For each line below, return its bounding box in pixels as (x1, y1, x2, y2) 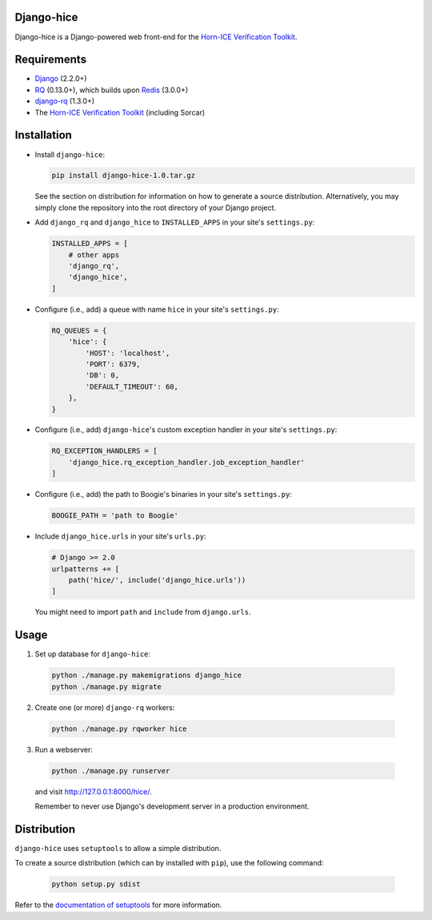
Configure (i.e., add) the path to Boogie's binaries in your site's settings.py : (34, 490, 292, 499)
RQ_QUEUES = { (51, 325, 107, 335)
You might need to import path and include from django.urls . (34, 607, 251, 617)
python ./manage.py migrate (51, 682, 162, 691)
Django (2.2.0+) (34, 74, 87, 83)
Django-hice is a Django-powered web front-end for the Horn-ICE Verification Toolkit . (14, 32, 298, 42)
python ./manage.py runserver (51, 766, 170, 775)
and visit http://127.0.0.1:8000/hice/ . (34, 786, 152, 797)
